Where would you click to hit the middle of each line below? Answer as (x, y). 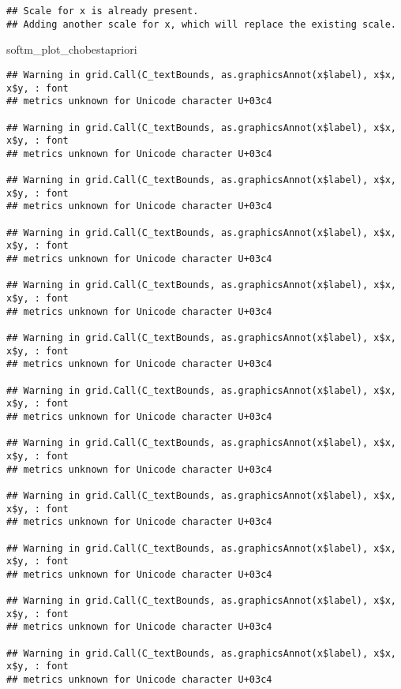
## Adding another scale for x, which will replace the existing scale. (201, 24)
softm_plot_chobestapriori (72, 49)
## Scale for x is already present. (103, 11)
